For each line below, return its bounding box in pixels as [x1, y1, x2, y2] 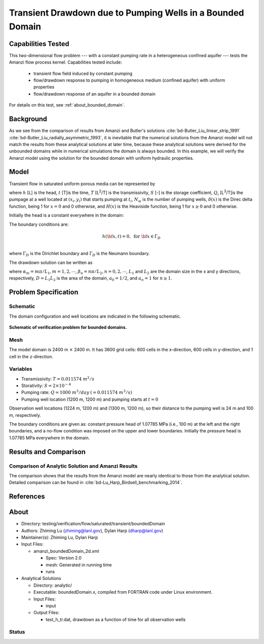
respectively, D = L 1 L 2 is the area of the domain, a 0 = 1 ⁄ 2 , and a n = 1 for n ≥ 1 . [9, 275, 172, 282]
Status [9, 628, 25, 635]
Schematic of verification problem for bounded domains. [9, 324, 127, 330]
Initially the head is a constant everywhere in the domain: [9, 213, 124, 218]
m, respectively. [9, 412, 42, 418]
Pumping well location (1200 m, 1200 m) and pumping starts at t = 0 [21, 396, 158, 402]
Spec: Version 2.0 [45, 555, 82, 561]
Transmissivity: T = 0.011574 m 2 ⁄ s [21, 375, 95, 382]
